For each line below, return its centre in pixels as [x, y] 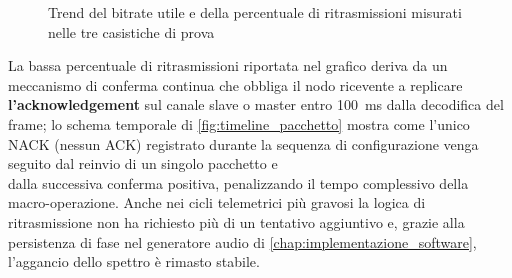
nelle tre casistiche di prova [131, 31]
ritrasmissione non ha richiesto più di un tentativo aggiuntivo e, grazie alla [236, 221]
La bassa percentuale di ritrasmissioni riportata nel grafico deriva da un [228, 65]
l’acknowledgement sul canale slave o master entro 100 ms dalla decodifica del [256, 104]
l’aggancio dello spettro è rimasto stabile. [134, 261]
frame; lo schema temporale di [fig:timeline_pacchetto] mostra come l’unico [239, 123]
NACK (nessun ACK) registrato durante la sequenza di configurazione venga [243, 143]
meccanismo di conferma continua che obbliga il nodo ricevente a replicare [235, 84]
